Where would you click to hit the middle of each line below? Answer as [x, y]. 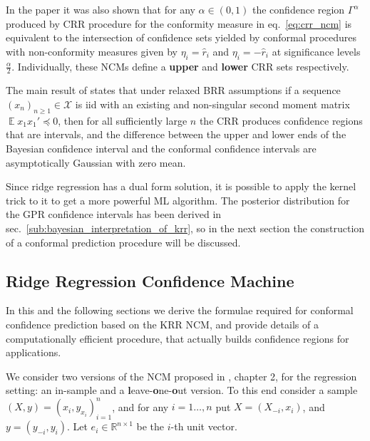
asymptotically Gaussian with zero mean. [96, 162]
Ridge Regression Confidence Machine [150, 280]
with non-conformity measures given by [92, 51]
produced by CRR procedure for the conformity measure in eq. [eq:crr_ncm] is [179, 23]
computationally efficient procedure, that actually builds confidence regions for [178, 338]
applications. [34, 352]
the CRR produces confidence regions [281, 120]
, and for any [140, 406]
